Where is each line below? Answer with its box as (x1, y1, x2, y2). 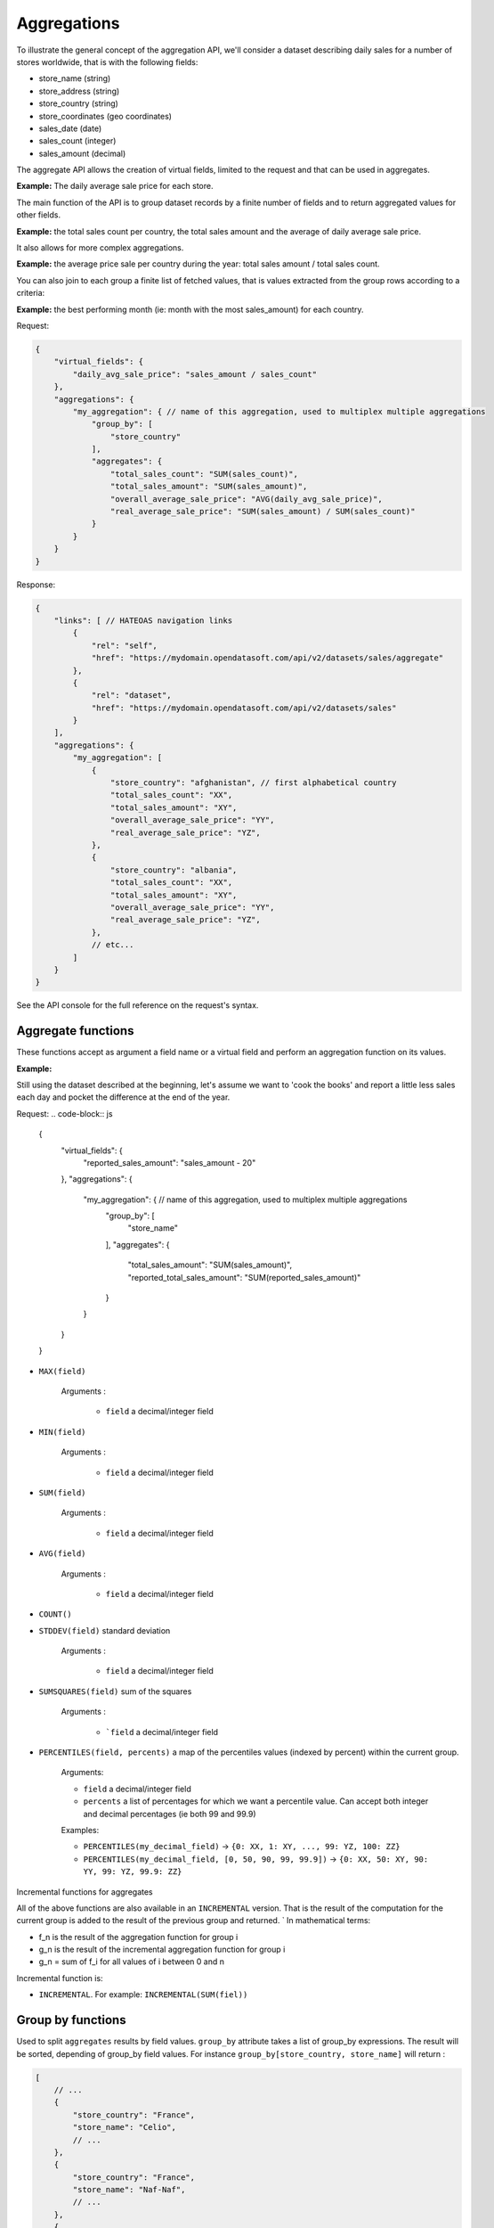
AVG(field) (38, 1549, 86, 1559)
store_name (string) (38, 73, 111, 84)
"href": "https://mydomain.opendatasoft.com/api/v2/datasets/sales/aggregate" (91, 653, 444, 663)
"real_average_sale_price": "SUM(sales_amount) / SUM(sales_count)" (109, 506, 416, 517)
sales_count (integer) (38, 135, 117, 146)
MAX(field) (38, 1366, 86, 1376)
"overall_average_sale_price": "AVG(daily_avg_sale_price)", (109, 494, 383, 504)
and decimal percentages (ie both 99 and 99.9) (83, 1808, 257, 1819)
